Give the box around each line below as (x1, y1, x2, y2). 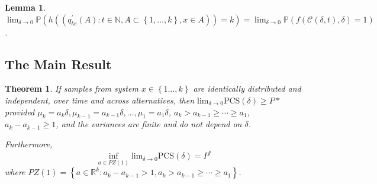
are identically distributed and (193, 82, 301, 95)
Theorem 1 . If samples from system (5, 82, 138, 95)
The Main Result (5, 54, 112, 73)
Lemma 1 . (5, 1, 46, 13)
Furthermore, (5, 137, 53, 150)
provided (5, 105, 35, 118)
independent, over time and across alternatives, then (5, 93, 195, 106)
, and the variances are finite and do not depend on (56, 118, 242, 130)
